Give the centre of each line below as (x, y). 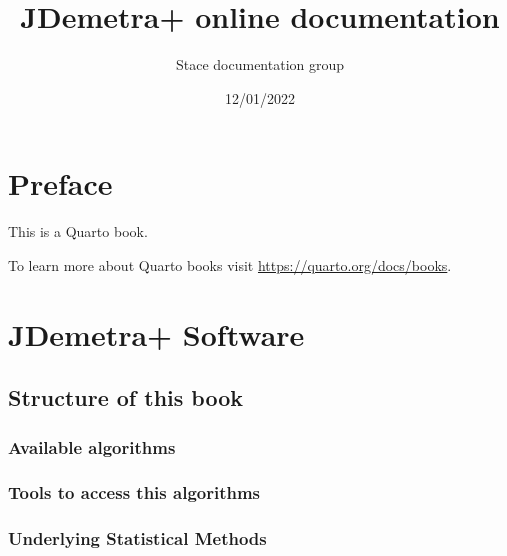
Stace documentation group (260, 64)
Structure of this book (126, 397)
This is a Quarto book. (78, 231)
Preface (60, 183)
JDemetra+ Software (156, 333)
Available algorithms (92, 446)
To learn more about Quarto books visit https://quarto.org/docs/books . (230, 264)
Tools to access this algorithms (134, 492)
